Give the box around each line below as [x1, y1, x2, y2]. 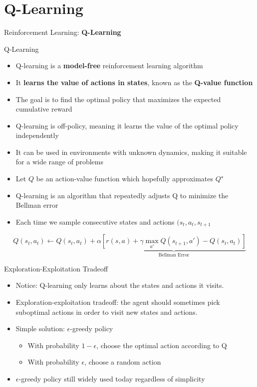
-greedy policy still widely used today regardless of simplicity [18, 373, 205, 384]
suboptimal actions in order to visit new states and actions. [15, 306, 198, 317]
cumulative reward [15, 104, 72, 114]
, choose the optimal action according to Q [96, 340, 227, 350]
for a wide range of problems [15, 156, 103, 167]
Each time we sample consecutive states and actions [15, 216, 175, 227]
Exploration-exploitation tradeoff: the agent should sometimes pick [15, 296, 220, 307]
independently [15, 130, 59, 140]
